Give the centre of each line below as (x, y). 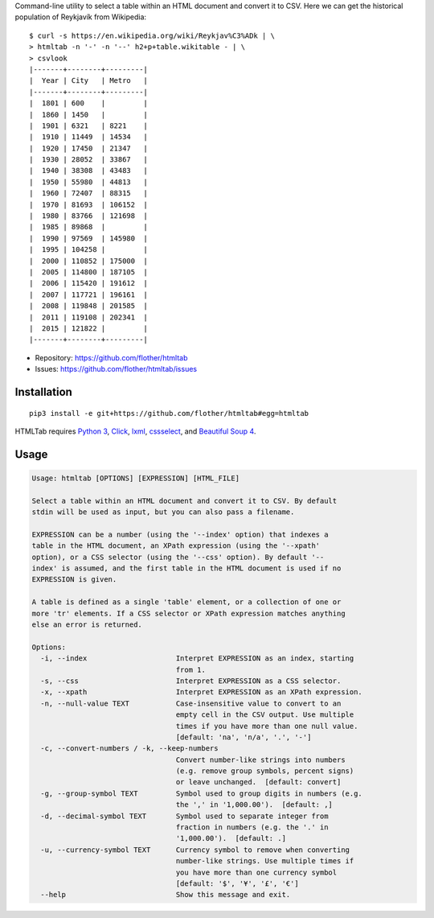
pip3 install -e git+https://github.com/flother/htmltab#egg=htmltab (169, 413)
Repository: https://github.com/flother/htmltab (111, 357)
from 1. (191, 669)
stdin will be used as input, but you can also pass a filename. (163, 512)
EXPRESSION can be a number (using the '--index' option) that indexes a (180, 534)
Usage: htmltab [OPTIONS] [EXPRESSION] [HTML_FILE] (136, 478)
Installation (43, 391)
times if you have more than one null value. (267, 726)
